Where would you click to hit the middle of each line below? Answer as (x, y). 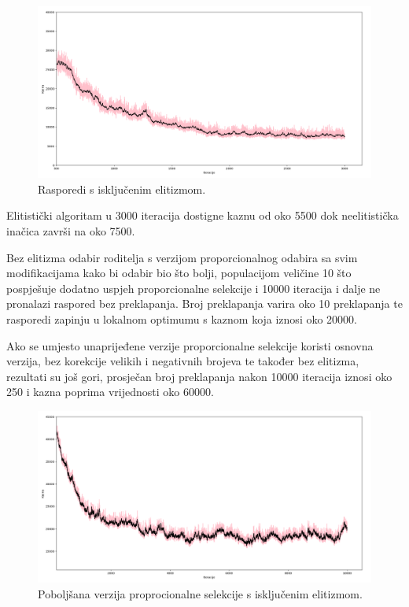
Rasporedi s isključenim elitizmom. (122, 189)
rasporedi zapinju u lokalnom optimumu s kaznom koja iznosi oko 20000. (182, 318)
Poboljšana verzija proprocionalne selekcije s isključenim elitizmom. (200, 593)
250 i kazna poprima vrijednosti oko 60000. (110, 392)
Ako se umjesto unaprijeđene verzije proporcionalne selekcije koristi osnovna (190, 345)
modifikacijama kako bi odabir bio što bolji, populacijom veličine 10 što (179, 273)
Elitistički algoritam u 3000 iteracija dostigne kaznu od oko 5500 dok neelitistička (203, 215)
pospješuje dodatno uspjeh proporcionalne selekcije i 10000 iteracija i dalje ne (193, 288)
